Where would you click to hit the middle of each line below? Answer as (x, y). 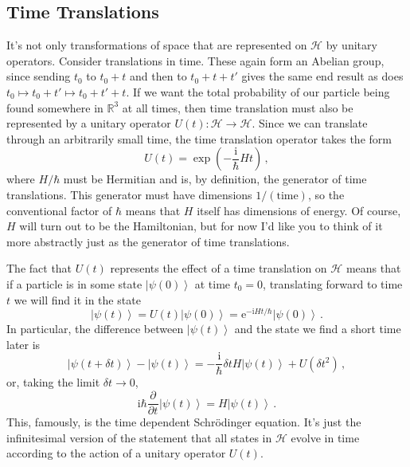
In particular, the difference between (95, 329)
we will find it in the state (77, 299)
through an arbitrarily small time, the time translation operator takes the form (199, 138)
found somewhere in (55, 107)
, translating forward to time (333, 283)
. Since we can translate (310, 123)
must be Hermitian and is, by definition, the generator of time (215, 179)
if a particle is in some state (74, 283)
